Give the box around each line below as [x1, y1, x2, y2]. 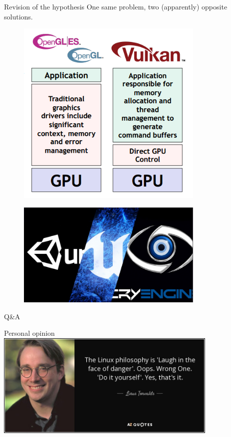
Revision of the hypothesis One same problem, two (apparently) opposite [4, 1, 228, 11]
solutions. [4, 11, 33, 21]
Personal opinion [4, 328, 55, 338]
